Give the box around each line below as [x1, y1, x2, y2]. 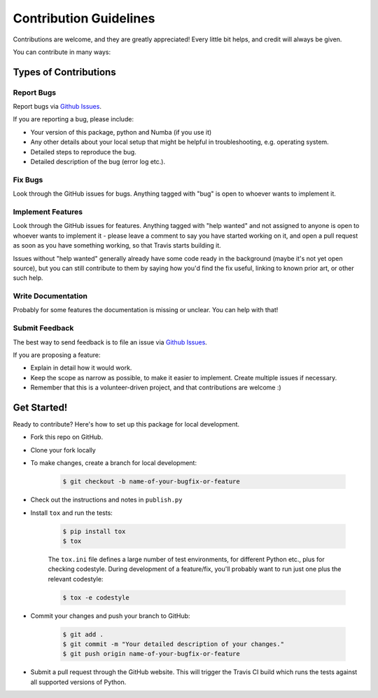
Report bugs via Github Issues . [13, 102, 101, 111]
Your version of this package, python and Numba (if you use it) [30, 128, 212, 136]
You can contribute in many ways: [13, 48, 111, 56]
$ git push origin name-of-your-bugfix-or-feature [62, 650, 241, 658]
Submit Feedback [13, 323, 74, 333]
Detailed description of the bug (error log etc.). [30, 158, 166, 166]
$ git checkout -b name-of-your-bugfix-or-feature [62, 478, 241, 485]
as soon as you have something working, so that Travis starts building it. [13, 241, 222, 250]
